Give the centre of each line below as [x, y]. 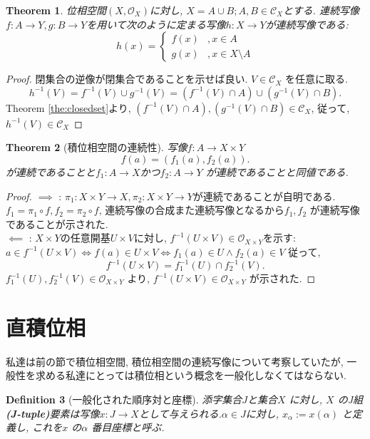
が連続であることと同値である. [277, 171]
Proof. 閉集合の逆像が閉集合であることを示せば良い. [127, 79]
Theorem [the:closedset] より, [68, 107]
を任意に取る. [316, 79]
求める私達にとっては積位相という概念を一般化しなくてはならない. [191, 375]
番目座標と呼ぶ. [128, 427]
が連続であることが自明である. [264, 196]
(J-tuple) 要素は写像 [53, 413]
